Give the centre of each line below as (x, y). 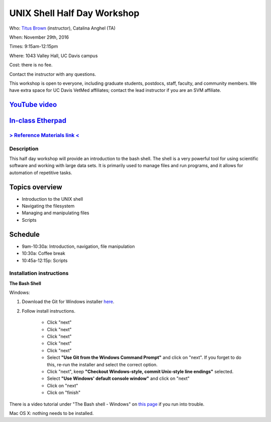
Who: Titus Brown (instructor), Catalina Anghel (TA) (62, 28)
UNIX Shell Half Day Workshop (75, 13)
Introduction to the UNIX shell (52, 199)
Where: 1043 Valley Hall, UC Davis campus (53, 56)
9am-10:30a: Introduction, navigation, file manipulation (78, 246)
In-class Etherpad (38, 121)
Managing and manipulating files (56, 213)
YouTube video (33, 105)
